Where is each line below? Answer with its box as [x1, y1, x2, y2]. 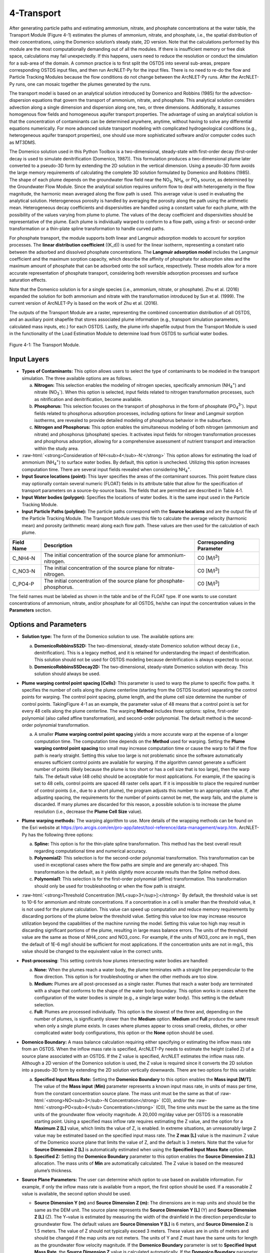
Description [43, 542, 72, 549]
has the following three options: [28, 831, 93, 838]
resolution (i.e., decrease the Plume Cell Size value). [34, 808, 142, 814]
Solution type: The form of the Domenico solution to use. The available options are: [21, 634, 194, 640]
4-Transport [9, 8, 61, 19]
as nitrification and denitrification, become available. [34, 396, 142, 402]
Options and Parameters [9, 620, 87, 629]
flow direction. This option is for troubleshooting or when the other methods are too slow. [34, 974, 218, 980]
